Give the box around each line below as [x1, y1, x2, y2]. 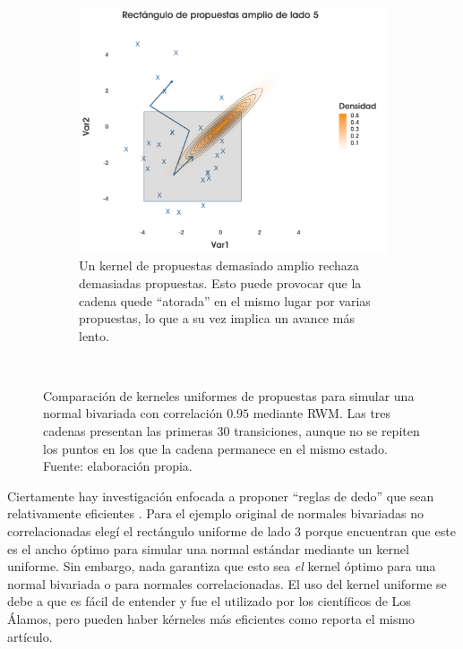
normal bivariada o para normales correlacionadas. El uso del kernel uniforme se [7, 574, 447, 593]
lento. [79, 326, 109, 345]
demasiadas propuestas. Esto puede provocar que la [79, 273, 362, 292]
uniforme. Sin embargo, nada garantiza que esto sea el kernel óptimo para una [7, 557, 436, 576]
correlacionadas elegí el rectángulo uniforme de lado [7, 522, 291, 541]
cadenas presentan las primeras [43, 422, 213, 440]
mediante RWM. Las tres [253, 404, 391, 423]
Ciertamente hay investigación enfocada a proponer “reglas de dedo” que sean [7, 486, 434, 505]
